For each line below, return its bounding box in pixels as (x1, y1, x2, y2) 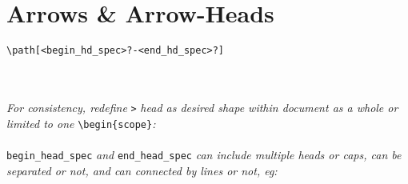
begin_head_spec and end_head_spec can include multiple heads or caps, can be (6, 146, 402, 162)
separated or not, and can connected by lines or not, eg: (6, 162, 278, 178)
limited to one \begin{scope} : (6, 114, 156, 131)
